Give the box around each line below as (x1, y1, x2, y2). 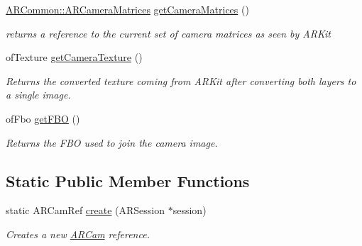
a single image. (6, 87, 71, 102)
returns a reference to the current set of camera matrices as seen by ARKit (6, 26, 331, 40)
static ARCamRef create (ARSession (6, 203, 165, 218)
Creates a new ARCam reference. (6, 226, 150, 241)
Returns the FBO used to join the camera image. (6, 135, 218, 150)
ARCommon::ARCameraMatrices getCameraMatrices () (6, 2, 249, 16)
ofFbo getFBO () (6, 111, 80, 125)
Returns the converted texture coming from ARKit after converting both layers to (6, 73, 356, 88)
